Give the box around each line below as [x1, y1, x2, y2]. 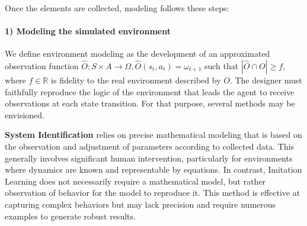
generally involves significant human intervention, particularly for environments [5, 151, 293, 164]
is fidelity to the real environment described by [51, 73, 221, 86]
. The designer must [229, 73, 302, 86]
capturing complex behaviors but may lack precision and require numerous [5, 198, 276, 210]
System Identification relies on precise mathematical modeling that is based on [5, 128, 302, 141]
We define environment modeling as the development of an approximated [5, 47, 270, 60]
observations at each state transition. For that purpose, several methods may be [5, 97, 295, 109]
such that [204, 59, 239, 72]
